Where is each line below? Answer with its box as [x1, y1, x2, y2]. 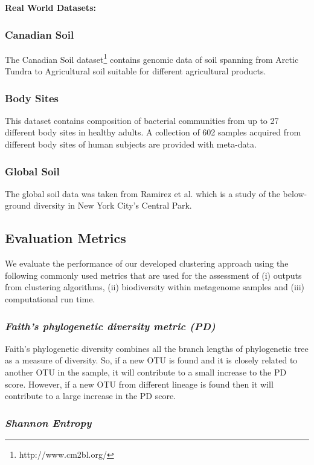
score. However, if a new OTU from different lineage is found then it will [5, 377, 274, 390]
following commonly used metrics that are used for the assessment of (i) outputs [5, 268, 302, 281]
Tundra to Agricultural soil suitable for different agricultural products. [5, 65, 266, 77]
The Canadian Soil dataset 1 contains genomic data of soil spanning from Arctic [5, 51, 299, 65]
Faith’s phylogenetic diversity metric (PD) [5, 318, 216, 333]
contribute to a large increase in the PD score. [5, 389, 176, 402]
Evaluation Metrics [5, 229, 126, 247]
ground [5, 199, 31, 212]
